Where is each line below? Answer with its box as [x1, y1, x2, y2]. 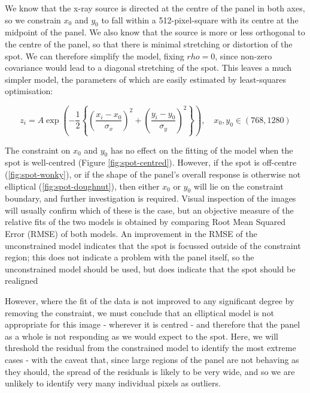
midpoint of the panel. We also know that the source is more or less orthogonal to [5, 26, 305, 38]
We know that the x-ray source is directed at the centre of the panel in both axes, [5, 2, 305, 14]
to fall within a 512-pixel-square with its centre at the [101, 13, 299, 26]
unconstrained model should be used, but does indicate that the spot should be [5, 262, 296, 275]
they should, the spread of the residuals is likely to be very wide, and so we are [5, 365, 295, 377]
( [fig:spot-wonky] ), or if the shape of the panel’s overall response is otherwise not [5, 167, 301, 180]
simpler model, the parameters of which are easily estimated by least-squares [5, 73, 287, 85]
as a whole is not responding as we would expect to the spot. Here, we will [5, 329, 278, 342]
